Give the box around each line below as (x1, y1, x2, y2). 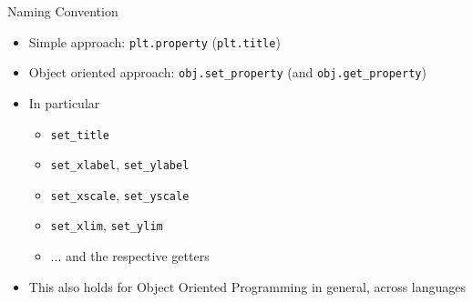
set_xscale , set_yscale (50, 185, 190, 204)
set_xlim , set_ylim (50, 216, 163, 235)
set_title (50, 128, 110, 142)
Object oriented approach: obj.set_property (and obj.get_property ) (28, 63, 427, 82)
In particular (28, 93, 100, 112)
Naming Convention (7, 2, 118, 20)
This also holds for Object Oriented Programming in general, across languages (28, 277, 467, 296)
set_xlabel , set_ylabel (50, 155, 190, 174)
